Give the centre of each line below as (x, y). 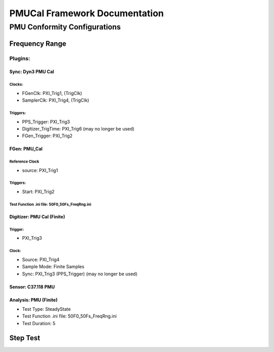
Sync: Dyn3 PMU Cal (32, 72)
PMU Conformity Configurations (65, 27)
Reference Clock (24, 162)
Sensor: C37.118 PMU (32, 286)
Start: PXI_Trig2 (38, 192)
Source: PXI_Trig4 (41, 260)
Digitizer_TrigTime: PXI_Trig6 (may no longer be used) (78, 129)
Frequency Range (38, 43)
